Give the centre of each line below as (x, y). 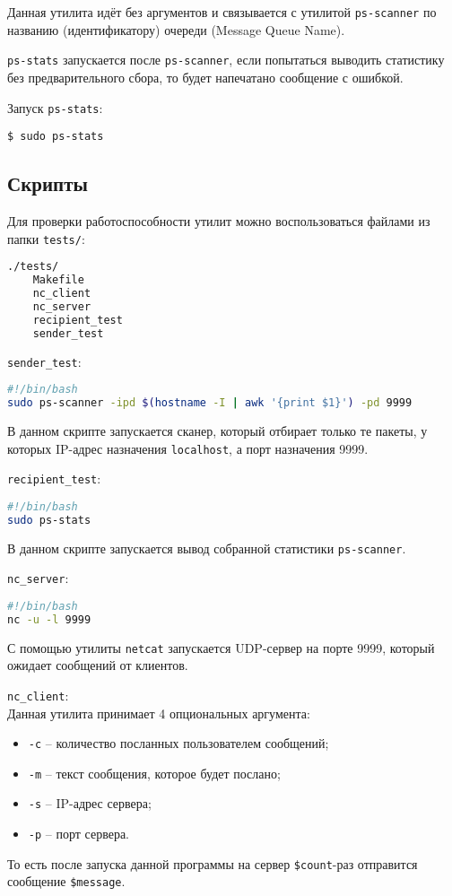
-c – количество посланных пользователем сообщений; (178, 743)
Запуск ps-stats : (55, 107)
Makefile (58, 280)
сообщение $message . (66, 881)
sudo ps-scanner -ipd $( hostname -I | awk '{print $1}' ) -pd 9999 (210, 403)
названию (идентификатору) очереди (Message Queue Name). (176, 29)
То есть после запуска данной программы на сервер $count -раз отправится (213, 863)
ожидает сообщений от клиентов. (98, 665)
